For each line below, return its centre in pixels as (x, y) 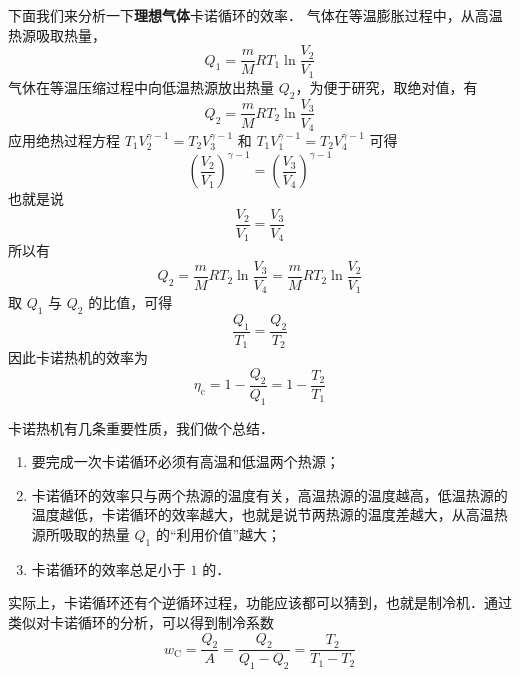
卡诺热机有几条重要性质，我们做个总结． (141, 427)
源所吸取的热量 (80, 534)
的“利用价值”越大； (218, 534)
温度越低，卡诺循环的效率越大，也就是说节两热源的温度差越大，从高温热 (269, 514)
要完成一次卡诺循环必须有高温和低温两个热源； (185, 461)
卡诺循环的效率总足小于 (108, 568)
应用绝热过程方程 (64, 140)
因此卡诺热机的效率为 (78, 357)
